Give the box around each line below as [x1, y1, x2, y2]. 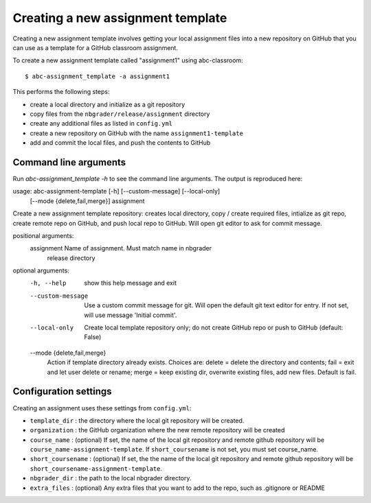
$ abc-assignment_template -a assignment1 [25, 72, 170, 80]
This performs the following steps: [12, 88, 110, 96]
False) [84, 333, 102, 341]
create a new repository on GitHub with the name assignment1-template [30, 129, 244, 137]
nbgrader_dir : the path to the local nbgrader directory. [30, 474, 192, 482]
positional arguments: [12, 231, 74, 239]
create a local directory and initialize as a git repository [30, 100, 185, 108]
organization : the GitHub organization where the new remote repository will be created [30, 426, 285, 434]
